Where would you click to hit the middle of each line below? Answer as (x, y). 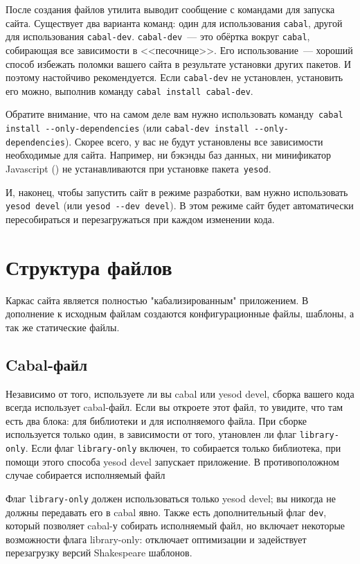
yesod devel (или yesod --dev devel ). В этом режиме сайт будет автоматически (180, 205)
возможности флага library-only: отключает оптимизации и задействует (156, 539)
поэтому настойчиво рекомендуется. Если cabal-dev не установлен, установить (174, 77)
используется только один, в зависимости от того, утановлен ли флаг (151, 434)
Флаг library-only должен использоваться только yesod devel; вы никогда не (171, 498)
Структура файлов (89, 266)
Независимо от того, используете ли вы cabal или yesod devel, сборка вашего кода (180, 393)
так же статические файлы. (63, 327)
